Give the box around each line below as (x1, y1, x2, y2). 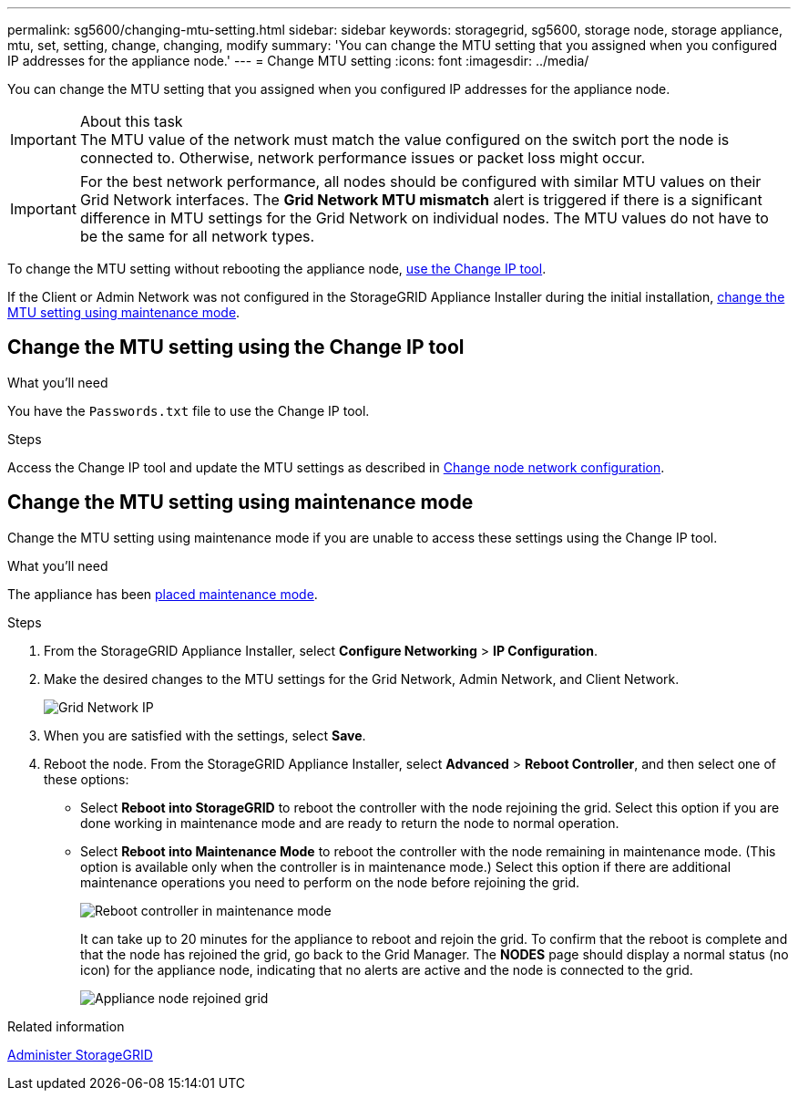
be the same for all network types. (79, 227, 315, 245)
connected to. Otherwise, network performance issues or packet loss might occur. (79, 149, 646, 167)
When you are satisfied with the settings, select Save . (44, 727, 366, 743)
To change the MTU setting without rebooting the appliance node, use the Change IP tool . (7, 261, 547, 276)
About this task (79, 112, 183, 130)
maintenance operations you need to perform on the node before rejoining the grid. (80, 874, 580, 890)
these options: (44, 771, 129, 787)
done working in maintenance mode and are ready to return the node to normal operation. (80, 814, 619, 831)
